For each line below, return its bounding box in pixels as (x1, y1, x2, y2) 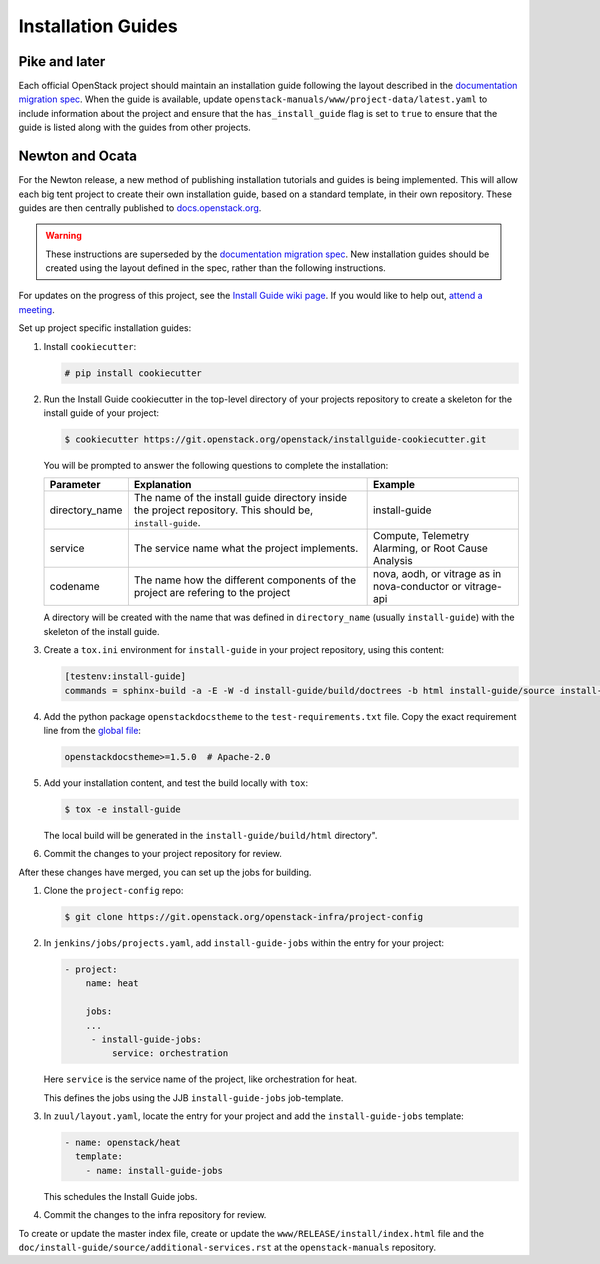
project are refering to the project (133, 586, 291, 600)
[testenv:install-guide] (64, 671, 187, 682)
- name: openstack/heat (64, 1137, 182, 1149)
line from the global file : (43, 724, 142, 736)
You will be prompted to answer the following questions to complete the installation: (43, 459, 389, 471)
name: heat (85, 978, 139, 989)
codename (49, 580, 100, 594)
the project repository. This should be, (133, 503, 314, 517)
